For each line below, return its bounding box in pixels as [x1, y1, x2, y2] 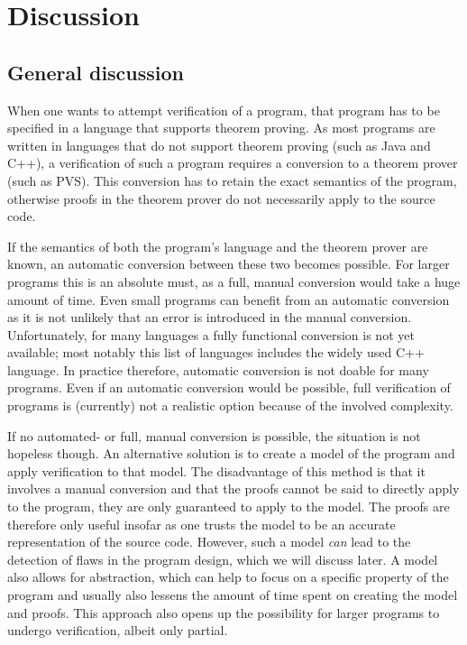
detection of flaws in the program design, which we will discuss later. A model [7, 549, 438, 568]
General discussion [7, 58, 185, 86]
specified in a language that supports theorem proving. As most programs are [7, 118, 435, 137]
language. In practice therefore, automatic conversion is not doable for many [7, 360, 429, 379]
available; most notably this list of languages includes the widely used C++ [7, 343, 425, 362]
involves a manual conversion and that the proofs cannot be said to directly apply [7, 479, 460, 498]
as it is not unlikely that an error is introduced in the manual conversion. [7, 308, 412, 327]
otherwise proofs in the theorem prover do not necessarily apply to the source [7, 189, 435, 207]
